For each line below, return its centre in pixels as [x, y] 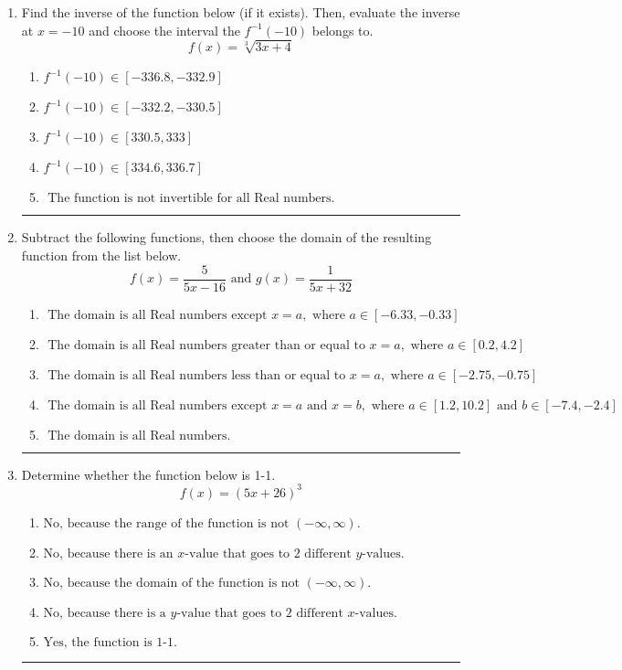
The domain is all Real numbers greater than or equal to [206, 345]
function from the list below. [101, 255]
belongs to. [343, 30]
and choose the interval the [164, 30]
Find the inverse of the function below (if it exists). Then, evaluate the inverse [241, 12]
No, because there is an [108, 553]
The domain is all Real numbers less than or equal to [197, 375]
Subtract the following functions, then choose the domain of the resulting [227, 237]
